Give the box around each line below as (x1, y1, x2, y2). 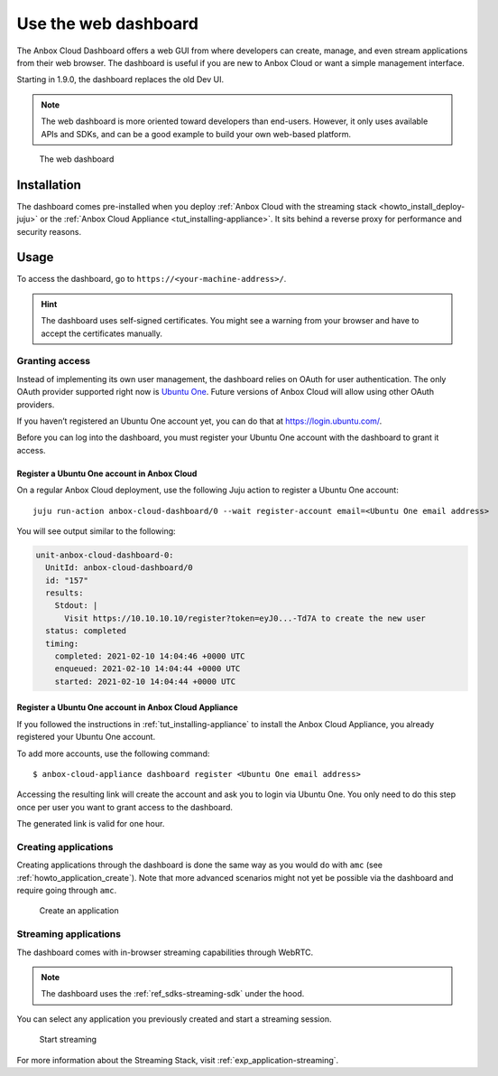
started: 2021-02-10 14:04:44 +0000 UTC (54, 676, 236, 687)
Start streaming (39, 1034, 97, 1045)
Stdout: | (54, 601, 98, 611)
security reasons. (16, 226, 81, 237)
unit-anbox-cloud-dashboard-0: (35, 549, 175, 560)
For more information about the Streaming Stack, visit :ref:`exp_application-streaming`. (16, 1054, 339, 1065)
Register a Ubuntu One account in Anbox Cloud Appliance (16, 702, 238, 713)
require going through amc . (16, 885, 117, 896)
